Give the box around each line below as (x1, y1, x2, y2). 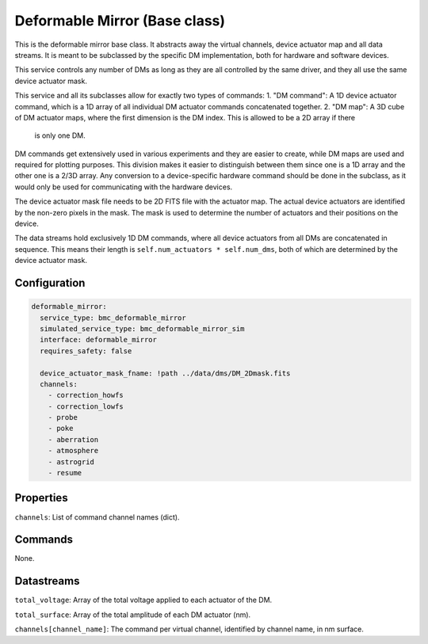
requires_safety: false (40, 346, 132, 356)
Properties (14, 491, 68, 505)
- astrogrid (48, 457, 95, 467)
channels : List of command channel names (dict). (14, 512, 180, 522)
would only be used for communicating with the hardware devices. (14, 182, 233, 192)
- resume (48, 468, 82, 478)
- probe (48, 413, 78, 422)
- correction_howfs (48, 391, 124, 400)
